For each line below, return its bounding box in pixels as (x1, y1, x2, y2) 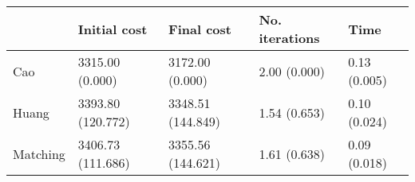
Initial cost (77, 19, 148, 38)
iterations (259, 29, 320, 47)
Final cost (168, 19, 231, 38)
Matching (13, 144, 65, 163)
